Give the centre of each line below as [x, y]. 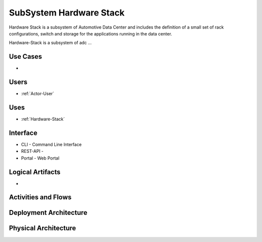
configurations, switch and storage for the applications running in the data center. [90, 33]
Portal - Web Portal [40, 158]
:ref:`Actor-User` [38, 94]
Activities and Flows [40, 197]
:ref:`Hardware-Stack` [43, 119]
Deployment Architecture [48, 213]
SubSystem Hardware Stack [67, 13]
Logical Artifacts [35, 172]
